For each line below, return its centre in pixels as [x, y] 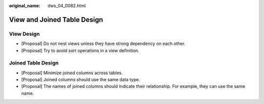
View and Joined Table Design [56, 20]
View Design [24, 34]
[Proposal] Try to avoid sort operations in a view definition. [80, 50]
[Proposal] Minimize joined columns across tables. [72, 73]
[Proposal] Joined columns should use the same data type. [81, 80]
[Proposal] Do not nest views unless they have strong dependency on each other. [103, 43]
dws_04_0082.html [67, 6]
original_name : [25, 6]
